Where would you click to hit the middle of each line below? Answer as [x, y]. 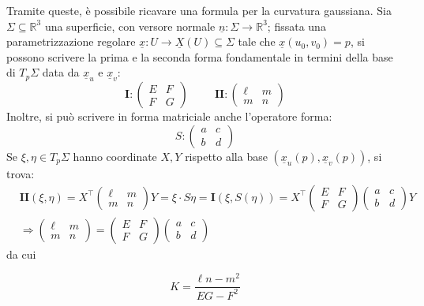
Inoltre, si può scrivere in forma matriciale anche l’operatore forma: [169, 116]
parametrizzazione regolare [71, 41]
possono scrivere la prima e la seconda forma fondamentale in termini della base [200, 56]
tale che [257, 41]
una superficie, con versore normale [130, 26]
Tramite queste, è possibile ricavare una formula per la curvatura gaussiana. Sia [199, 10]
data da [61, 72]
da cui [21, 254]
